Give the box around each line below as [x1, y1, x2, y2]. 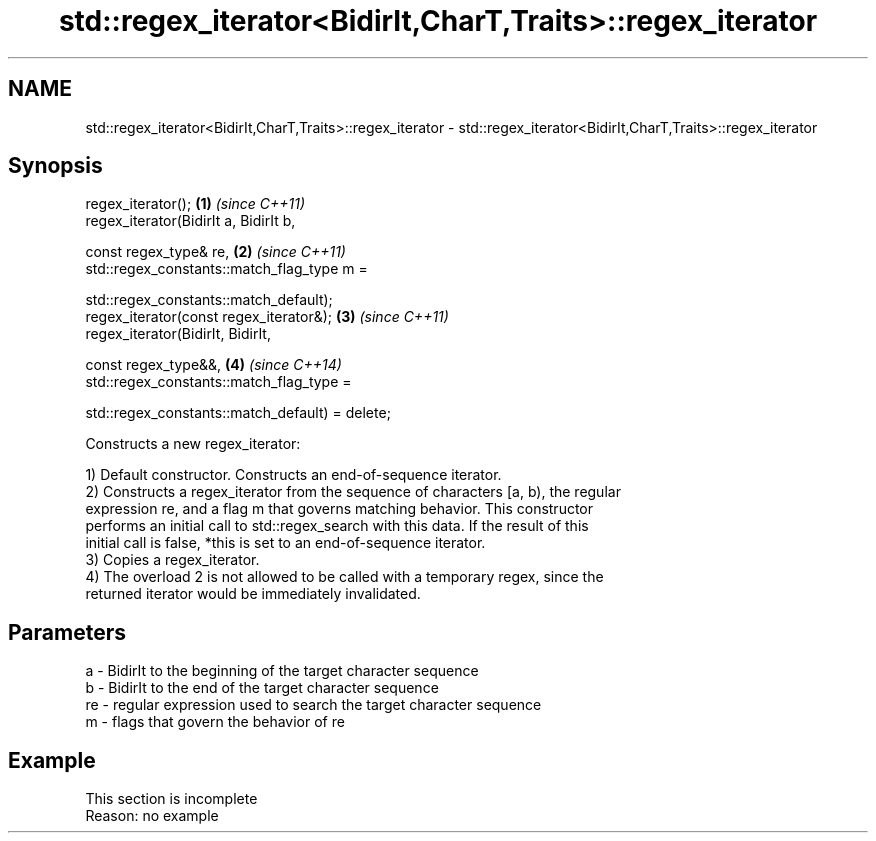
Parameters [8, 619, 126, 645]
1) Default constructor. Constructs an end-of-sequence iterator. [85, 466, 502, 484]
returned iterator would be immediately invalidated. [85, 585, 421, 603]
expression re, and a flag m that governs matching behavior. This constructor [85, 500, 594, 518]
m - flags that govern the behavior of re [85, 713, 345, 731]
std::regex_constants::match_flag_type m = [85, 260, 368, 278]
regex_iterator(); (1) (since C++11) [85, 195, 306, 213]
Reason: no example [85, 807, 219, 825]
